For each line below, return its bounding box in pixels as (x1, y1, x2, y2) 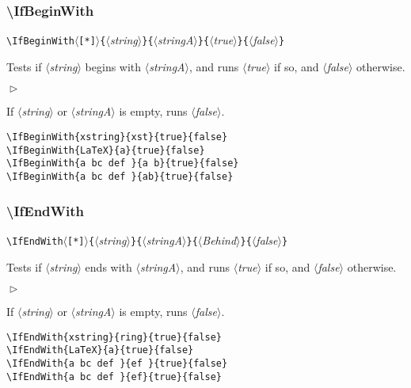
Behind (202, 231, 237, 248)
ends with (85, 258, 132, 275)
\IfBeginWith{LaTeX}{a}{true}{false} (6, 144, 205, 156)
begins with (85, 58, 142, 74)
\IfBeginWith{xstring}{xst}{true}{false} (6, 131, 228, 143)
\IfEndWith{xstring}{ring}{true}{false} (6, 331, 223, 343)
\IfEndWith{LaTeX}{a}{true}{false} (6, 344, 194, 356)
